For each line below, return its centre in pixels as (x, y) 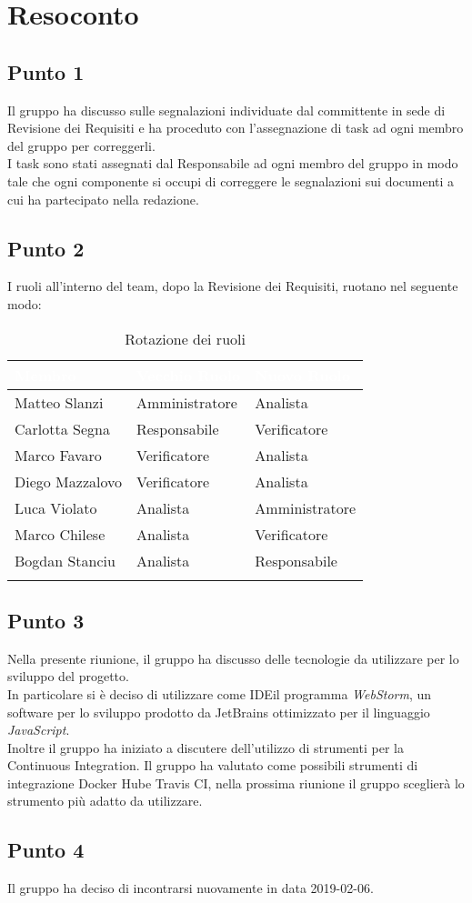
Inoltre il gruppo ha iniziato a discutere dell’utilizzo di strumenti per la (206, 747)
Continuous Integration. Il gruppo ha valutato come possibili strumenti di (213, 765)
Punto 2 (46, 248)
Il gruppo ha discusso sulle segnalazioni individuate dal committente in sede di (226, 110)
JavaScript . (39, 730)
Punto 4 (46, 850)
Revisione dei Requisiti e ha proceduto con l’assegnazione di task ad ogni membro (236, 128)
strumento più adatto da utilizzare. (105, 801)
